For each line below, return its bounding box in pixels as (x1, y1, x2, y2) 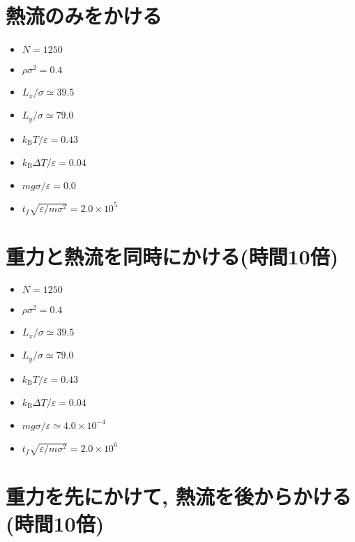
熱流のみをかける (6, 1, 163, 30)
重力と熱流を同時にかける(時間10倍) (6, 241, 339, 270)
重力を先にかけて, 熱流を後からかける (6, 481, 352, 510)
